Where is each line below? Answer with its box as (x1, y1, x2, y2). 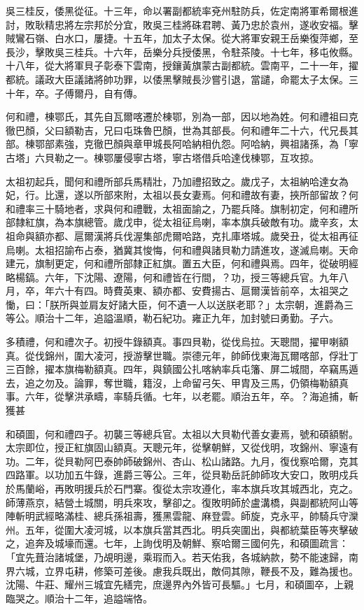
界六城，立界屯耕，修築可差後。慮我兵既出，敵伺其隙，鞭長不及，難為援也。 (6, 563, 358, 578)
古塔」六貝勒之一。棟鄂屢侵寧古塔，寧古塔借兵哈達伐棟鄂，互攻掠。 (6, 150, 319, 164)
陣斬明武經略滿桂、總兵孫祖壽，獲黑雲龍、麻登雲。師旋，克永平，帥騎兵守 (6, 509, 349, 523)
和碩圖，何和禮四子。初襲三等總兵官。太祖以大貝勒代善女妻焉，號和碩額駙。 (6, 426, 358, 441)
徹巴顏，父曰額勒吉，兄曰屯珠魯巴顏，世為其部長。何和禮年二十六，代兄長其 (6, 122, 358, 137)
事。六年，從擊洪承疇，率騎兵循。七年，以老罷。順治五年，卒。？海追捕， (6, 389, 349, 404)
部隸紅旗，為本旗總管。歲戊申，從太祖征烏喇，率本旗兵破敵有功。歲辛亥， (6, 215, 349, 229)
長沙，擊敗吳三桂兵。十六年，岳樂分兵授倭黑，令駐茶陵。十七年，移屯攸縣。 (6, 44, 358, 59)
